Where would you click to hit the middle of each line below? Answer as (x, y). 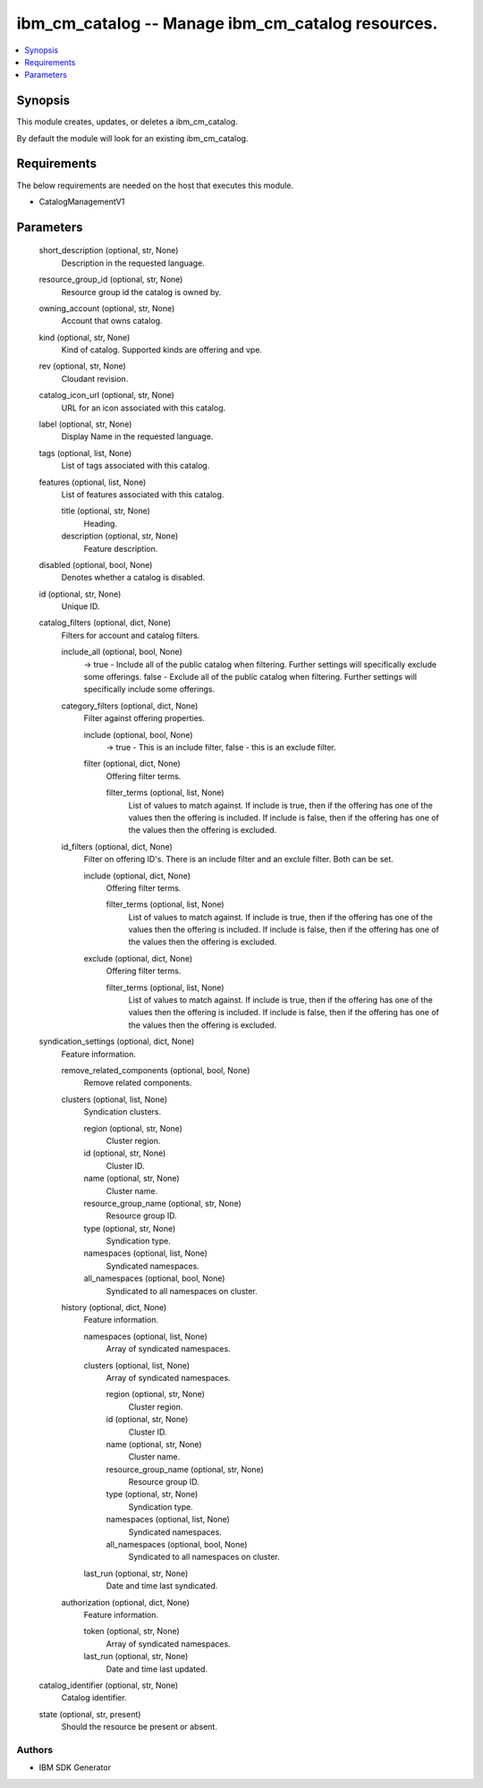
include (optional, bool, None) (138, 734)
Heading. (101, 523)
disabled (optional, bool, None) (96, 564)
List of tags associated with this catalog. (136, 466)
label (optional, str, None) (85, 424)
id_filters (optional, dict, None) (117, 846)
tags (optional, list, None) (85, 453)
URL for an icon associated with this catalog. (144, 408)
